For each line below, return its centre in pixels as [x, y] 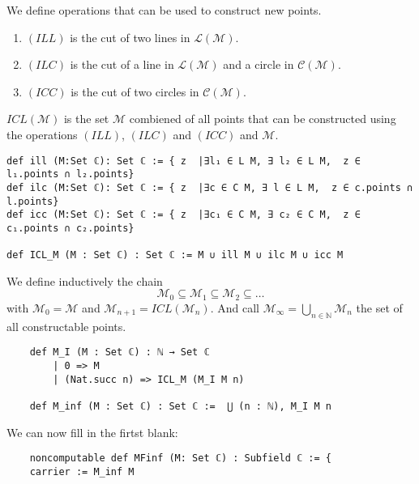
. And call [235, 307]
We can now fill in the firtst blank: [92, 432]
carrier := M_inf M [82, 471]
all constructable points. [66, 326]
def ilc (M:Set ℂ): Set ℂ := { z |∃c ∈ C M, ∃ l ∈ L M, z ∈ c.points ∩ [210, 187]
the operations [42, 134]
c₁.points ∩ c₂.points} [71, 228]
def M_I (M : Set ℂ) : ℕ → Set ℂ [120, 352]
